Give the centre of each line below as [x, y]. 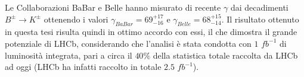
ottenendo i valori [76, 19]
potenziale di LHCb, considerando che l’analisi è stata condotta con [128, 43]
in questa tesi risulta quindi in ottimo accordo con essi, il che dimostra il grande [151, 32]
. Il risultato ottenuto [260, 19]
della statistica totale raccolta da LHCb [225, 55]
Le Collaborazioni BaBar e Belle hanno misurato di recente [113, 7]
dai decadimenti [259, 7]
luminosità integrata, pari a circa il [69, 55]
